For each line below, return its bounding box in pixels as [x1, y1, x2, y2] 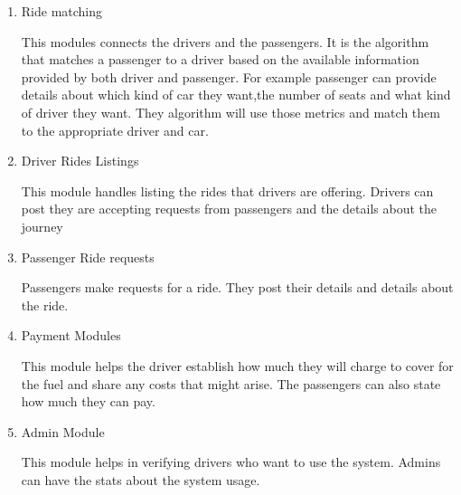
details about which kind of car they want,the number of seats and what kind [21, 85, 451, 104]
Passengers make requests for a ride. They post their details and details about [21, 278, 454, 297]
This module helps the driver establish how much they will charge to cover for [21, 356, 454, 375]
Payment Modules [21, 326, 121, 345]
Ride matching [21, 2, 103, 20]
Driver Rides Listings [21, 151, 139, 170]
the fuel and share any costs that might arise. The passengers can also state [21, 374, 441, 393]
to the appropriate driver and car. [21, 120, 209, 139]
